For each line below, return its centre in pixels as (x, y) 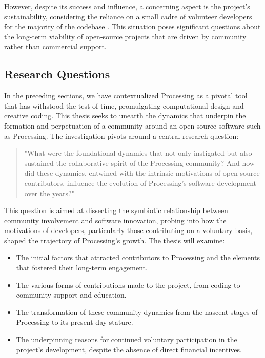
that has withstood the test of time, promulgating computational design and (124, 105)
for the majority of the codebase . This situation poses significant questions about (132, 26)
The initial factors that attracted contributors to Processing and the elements (138, 257)
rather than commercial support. (55, 46)
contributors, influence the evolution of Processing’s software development (140, 183)
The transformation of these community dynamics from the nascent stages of (137, 312)
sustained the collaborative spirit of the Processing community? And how (139, 163)
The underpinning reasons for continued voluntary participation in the (127, 339)
